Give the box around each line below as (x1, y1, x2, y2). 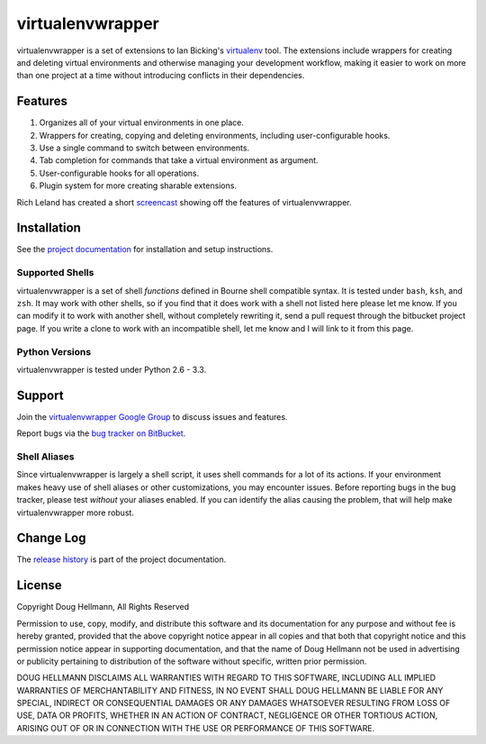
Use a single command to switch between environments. (39, 142, 250, 153)
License (16, 577, 62, 594)
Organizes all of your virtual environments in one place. (39, 117, 245, 128)
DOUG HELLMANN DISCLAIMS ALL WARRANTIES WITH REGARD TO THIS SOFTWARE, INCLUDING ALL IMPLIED (16, 672, 436, 684)
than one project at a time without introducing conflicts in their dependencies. (16, 70, 305, 81)
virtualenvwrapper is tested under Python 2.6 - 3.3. (16, 364, 207, 375)
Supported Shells (16, 267, 94, 279)
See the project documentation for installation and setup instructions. (16, 244, 274, 255)
